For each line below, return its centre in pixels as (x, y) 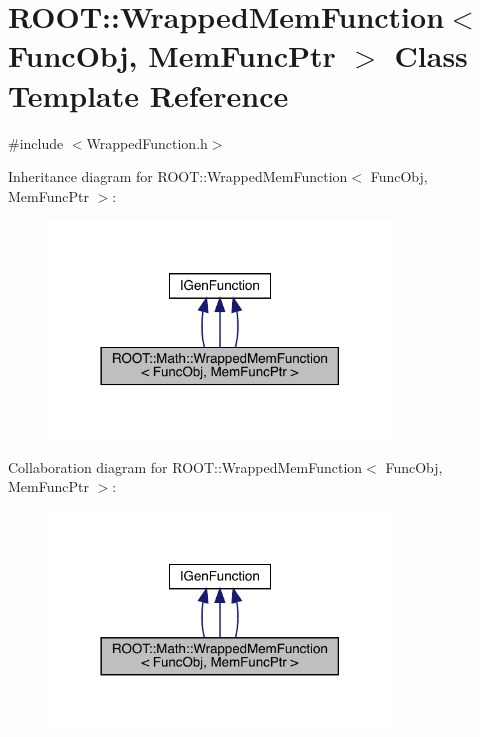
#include (36, 142)
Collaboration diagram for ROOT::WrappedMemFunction (185, 466)
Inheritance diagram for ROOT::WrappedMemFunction (178, 176)
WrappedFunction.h (147, 142)
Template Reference (148, 94)
